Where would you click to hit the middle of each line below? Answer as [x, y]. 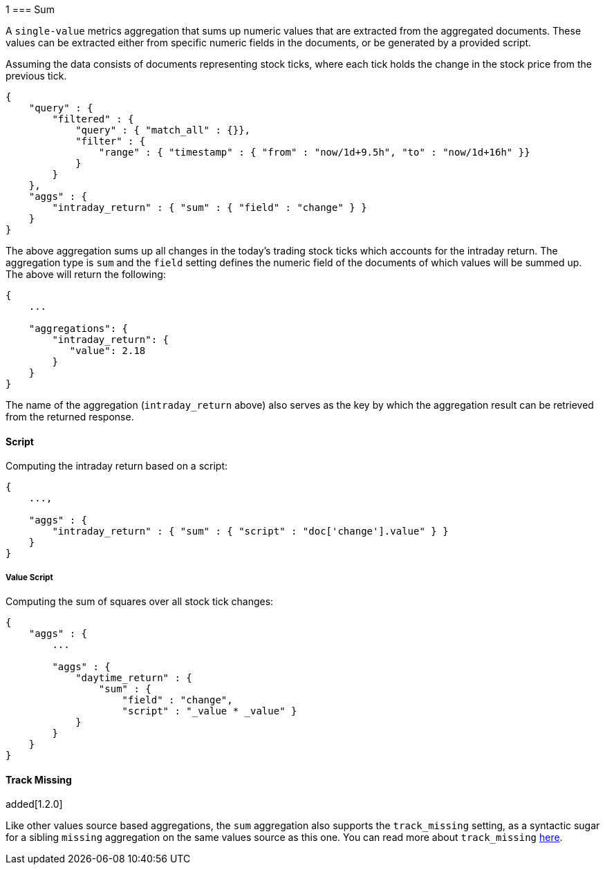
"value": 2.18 [108, 351]
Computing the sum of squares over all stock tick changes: [140, 601]
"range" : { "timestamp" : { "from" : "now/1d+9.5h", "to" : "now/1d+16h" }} [314, 152]
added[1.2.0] [34, 804]
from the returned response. [70, 417]
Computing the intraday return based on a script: [117, 466]
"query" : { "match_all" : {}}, [163, 130]
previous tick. [36, 76]
